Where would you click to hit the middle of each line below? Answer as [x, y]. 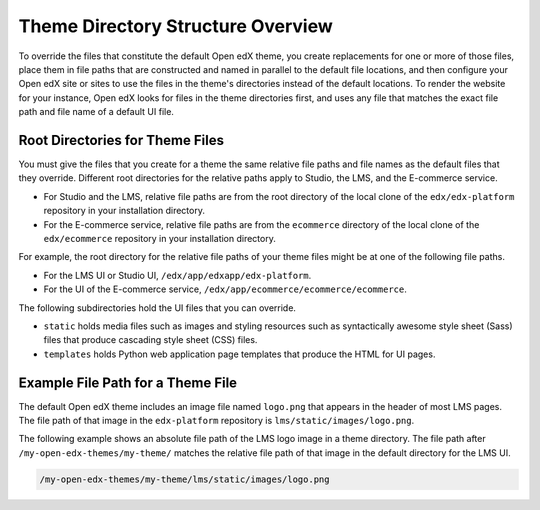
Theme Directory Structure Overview [176, 26]
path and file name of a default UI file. [96, 112]
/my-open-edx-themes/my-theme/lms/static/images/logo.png [184, 479]
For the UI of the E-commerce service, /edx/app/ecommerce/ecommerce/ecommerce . [225, 289]
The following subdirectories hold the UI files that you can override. [157, 307]
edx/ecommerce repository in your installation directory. [160, 238]
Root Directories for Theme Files [121, 140]
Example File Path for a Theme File [128, 382]
